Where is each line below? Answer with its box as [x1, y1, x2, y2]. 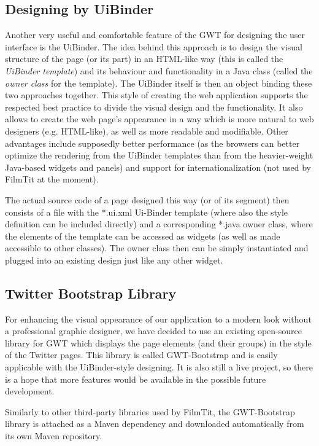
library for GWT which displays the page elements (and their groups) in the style [5, 336, 312, 349]
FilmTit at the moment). [5, 173, 99, 186]
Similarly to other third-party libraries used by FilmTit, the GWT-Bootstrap [5, 405, 295, 418]
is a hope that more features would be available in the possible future [5, 372, 266, 385]
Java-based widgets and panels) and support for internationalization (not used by [5, 160, 311, 173]
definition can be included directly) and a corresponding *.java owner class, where [5, 217, 313, 230]
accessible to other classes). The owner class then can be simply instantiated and [5, 241, 309, 254]
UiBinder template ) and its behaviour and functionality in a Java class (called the [5, 64, 313, 77]
